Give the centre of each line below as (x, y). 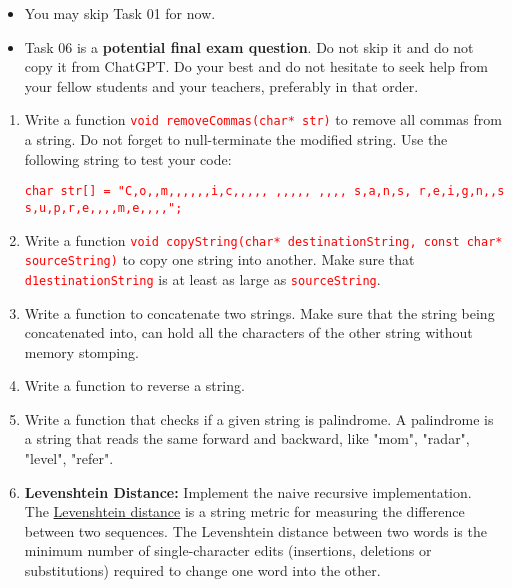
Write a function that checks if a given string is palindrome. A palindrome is (259, 418)
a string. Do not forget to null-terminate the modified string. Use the (236, 139)
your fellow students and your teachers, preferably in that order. (221, 85)
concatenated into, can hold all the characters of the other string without (248, 332)
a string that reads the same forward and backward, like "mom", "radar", (247, 438)
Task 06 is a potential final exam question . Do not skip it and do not (249, 46)
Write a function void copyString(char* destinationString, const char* (263, 239)
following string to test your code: (128, 158)
